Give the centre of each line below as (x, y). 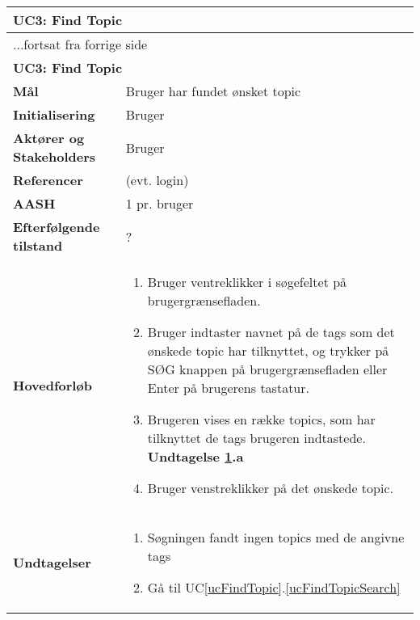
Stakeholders (54, 156)
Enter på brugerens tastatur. (228, 388)
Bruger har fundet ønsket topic (213, 91)
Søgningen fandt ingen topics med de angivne (276, 537)
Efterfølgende (57, 227)
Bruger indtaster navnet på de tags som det (271, 332)
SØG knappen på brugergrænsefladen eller (267, 369)
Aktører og (49, 138)
